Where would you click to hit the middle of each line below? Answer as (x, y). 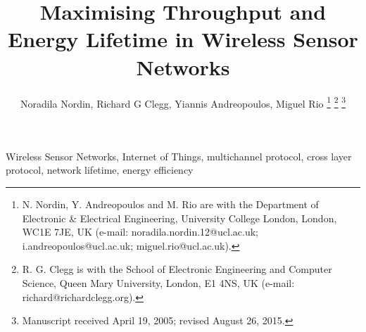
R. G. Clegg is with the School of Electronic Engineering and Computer (177, 269)
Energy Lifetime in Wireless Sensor (183, 39)
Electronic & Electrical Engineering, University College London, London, (179, 218)
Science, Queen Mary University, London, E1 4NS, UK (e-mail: (158, 282)
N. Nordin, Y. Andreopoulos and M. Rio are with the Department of (170, 204)
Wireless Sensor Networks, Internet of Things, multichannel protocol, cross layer (179, 156)
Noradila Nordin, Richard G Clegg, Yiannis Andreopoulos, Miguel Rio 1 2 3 (183, 102)
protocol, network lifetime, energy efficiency (100, 170)
